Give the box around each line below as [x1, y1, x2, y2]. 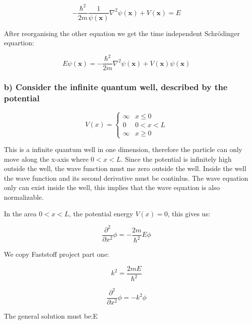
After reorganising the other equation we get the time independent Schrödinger [4, 28, 240, 38]
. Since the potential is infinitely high [121, 153, 232, 164]
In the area [4, 208, 37, 218]
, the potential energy [69, 208, 133, 218]
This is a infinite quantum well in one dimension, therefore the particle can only [4, 144, 242, 154]
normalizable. [4, 192, 44, 202]
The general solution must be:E [4, 310, 98, 321]
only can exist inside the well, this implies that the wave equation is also [4, 182, 220, 192]
